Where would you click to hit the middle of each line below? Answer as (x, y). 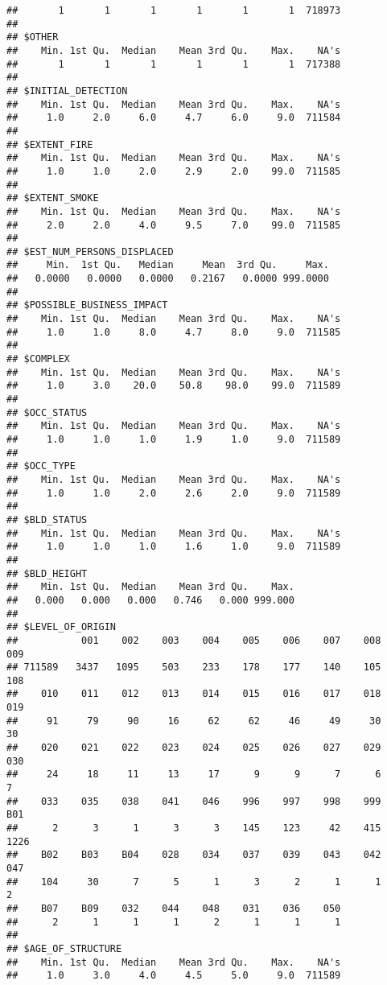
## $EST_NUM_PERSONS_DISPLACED (90, 251)
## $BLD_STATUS (47, 519)
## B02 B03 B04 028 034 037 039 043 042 (194, 855)
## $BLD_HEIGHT (47, 573)
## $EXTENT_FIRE (50, 144)
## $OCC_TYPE (41, 466)
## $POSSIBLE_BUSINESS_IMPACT (87, 305)
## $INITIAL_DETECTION (67, 91)
